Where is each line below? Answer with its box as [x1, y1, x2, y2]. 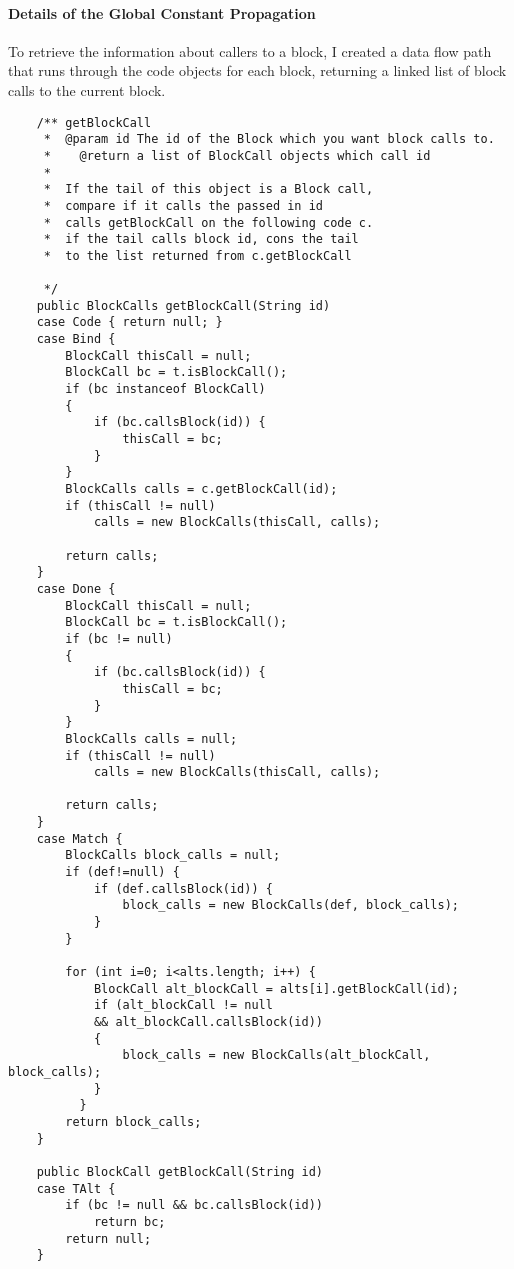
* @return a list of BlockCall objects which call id [43, 148, 431, 163]
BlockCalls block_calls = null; [65, 848, 281, 863]
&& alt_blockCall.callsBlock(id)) [93, 1015, 323, 1030]
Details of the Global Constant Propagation [8, 2, 316, 23]
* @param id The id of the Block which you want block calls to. [43, 132, 495, 147]
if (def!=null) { [65, 865, 180, 880]
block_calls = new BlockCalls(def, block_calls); [122, 898, 460, 913]
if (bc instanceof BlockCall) [65, 382, 266, 397]
